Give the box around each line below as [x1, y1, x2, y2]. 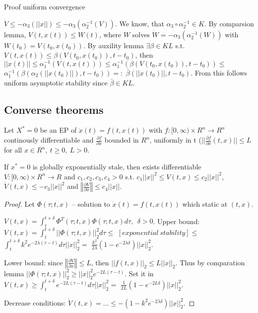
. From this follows [191, 68, 248, 78]
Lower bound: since [4, 257, 63, 267]
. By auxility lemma [83, 40, 144, 50]
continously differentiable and [4, 135, 94, 145]
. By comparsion [204, 18, 254, 28]
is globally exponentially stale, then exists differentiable [33, 161, 201, 171]
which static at [182, 199, 228, 209]
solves [132, 29, 150, 39]
